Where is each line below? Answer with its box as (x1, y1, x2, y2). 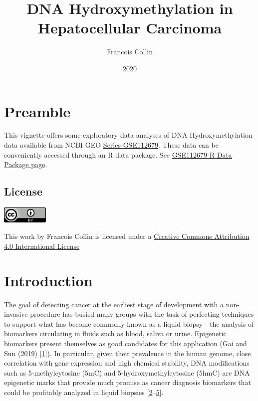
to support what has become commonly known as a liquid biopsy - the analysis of (4, 318, 254, 329)
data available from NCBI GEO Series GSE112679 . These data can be (4, 140, 219, 150)
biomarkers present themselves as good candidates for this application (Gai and (4, 338, 247, 349)
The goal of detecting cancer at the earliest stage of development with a (4, 299, 224, 309)
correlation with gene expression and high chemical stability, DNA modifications (4, 358, 250, 368)
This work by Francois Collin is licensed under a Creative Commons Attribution (4, 231, 250, 241)
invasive (4, 309, 28, 319)
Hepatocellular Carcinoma (37, 17, 222, 38)
